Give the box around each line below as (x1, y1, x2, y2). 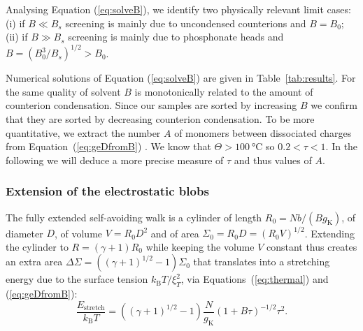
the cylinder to (6, 239, 69, 253)
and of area (150, 226, 199, 240)
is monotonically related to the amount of (134, 84, 313, 98)
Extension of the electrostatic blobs (6, 182, 209, 200)
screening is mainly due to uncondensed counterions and (65, 15, 306, 30)
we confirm (311, 98, 357, 112)
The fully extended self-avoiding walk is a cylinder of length (6, 209, 262, 224)
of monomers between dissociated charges (174, 125, 352, 140)
